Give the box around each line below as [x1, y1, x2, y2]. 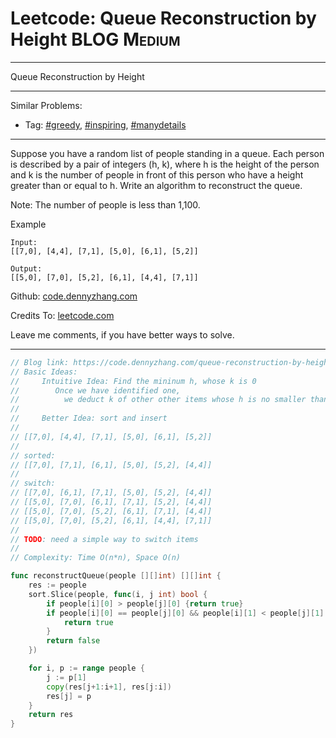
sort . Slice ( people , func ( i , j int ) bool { [28, 589, 208, 599]
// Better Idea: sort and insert [10, 413, 168, 424]
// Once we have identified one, [10, 385, 182, 396]
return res [28, 710, 74, 720]
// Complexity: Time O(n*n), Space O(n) [10, 553, 182, 563]
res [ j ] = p [46, 691, 92, 701]
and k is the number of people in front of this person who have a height [10, 168, 304, 181]
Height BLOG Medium [10, 28, 181, 51]
